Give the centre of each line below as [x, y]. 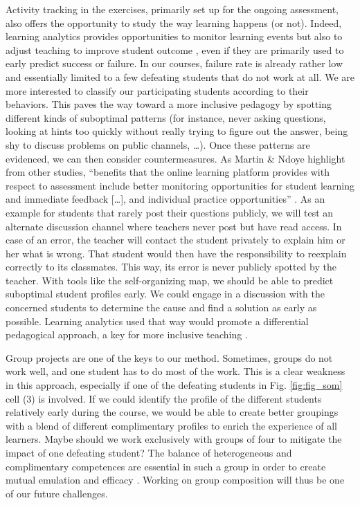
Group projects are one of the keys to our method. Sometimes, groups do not [169, 357]
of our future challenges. [57, 493]
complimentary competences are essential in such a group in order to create [166, 466]
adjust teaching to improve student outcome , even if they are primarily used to [175, 49]
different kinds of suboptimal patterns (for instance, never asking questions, [166, 117]
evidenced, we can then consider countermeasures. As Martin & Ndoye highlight [175, 158]
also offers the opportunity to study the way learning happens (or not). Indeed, [174, 22]
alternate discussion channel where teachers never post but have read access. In [174, 226]
